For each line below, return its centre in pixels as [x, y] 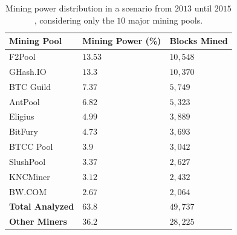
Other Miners [38, 221]
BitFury [24, 131]
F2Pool [22, 56]
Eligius [22, 116]
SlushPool [28, 161]
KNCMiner [30, 176]
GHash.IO [28, 71]
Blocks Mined [199, 41]
